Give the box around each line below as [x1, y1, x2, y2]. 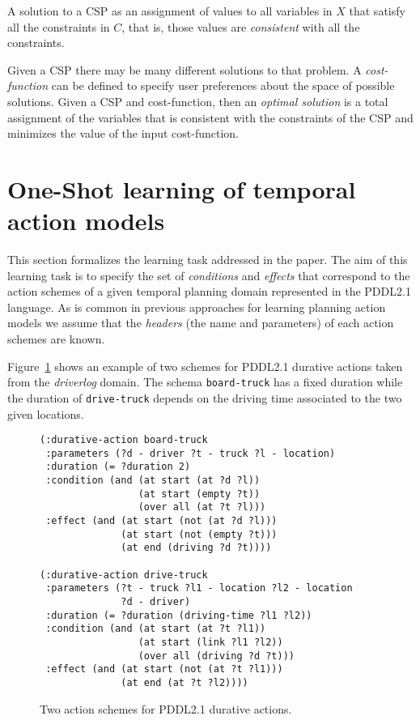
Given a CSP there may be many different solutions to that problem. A [7, 61, 362, 78]
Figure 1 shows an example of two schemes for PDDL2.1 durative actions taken [7, 357, 403, 374]
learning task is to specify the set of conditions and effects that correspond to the [7, 266, 410, 283]
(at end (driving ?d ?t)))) [121, 542, 272, 554]
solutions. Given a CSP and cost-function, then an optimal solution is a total [7, 92, 388, 109]
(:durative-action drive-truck [40, 569, 208, 581]
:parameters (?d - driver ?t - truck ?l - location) [45, 447, 336, 459]
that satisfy [349, 2, 405, 19]
